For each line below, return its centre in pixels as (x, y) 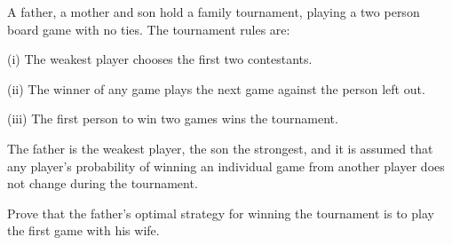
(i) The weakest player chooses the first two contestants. (160, 59)
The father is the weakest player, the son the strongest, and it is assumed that (220, 148)
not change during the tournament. (103, 183)
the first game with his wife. (83, 230)
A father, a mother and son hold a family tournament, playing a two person (214, 12)
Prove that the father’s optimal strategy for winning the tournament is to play (221, 213)
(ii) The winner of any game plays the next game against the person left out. (216, 88)
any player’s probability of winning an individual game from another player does (226, 166)
